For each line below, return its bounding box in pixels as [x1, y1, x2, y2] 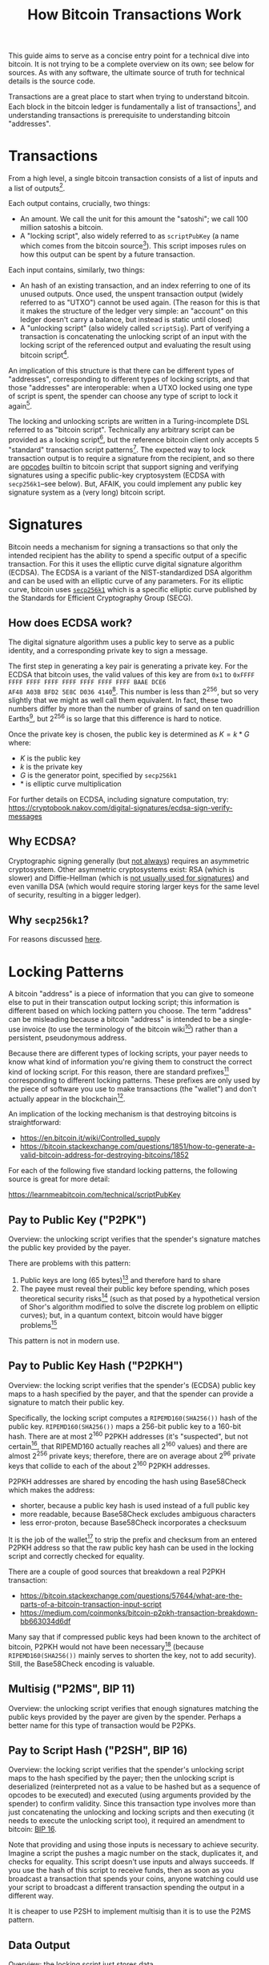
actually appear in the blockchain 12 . [8, 1092, 126, 1104]
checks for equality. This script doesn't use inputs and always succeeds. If [8, 1857, 255, 1866]
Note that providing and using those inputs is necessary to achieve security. [8, 1840, 259, 1850]
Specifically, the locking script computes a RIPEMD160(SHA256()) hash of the [8, 1413, 258, 1422]
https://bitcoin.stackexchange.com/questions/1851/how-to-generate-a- [19, 1142, 256, 1152]
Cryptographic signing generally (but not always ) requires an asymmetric [8, 856, 250, 865]
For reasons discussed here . [8, 934, 102, 944]
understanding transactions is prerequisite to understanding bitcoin [8, 110, 231, 119]
